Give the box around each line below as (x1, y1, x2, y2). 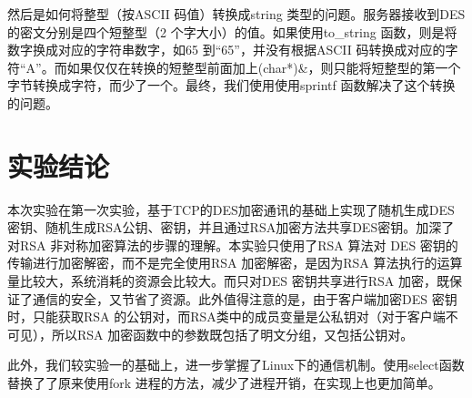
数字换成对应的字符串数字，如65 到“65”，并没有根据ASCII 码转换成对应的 (7, 40, 446, 59)
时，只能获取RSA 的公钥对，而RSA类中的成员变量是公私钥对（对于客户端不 (7, 307, 458, 326)
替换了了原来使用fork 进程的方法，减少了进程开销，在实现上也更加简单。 (7, 373, 441, 393)
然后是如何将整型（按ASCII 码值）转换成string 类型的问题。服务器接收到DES (7, 5, 466, 23)
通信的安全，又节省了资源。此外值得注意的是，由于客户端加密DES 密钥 (32, 289, 457, 308)
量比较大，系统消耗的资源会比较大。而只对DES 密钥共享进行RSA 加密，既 (7, 271, 449, 291)
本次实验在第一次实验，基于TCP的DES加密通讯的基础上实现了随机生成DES (7, 199, 455, 219)
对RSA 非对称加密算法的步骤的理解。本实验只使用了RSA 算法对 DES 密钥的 (7, 235, 458, 254)
